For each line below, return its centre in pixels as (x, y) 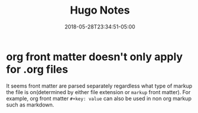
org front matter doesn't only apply (95, 56)
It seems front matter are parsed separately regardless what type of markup (99, 86)
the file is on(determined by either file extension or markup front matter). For (98, 92)
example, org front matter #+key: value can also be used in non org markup (99, 98)
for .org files (37, 69)
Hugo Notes (100, 10)
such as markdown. (30, 105)
